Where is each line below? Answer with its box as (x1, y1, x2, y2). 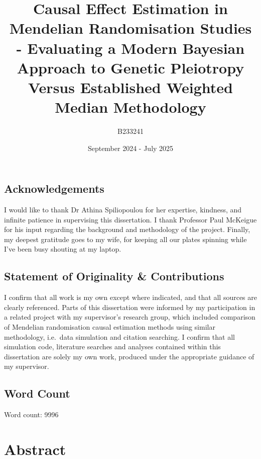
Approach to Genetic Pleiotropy (17, 57, 244, 78)
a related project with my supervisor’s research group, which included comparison (4, 312, 255, 322)
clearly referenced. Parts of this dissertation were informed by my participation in (4, 301, 255, 312)
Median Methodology (55, 97, 206, 117)
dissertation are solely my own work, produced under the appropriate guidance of (4, 351, 254, 361)
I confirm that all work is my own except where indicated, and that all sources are (4, 292, 257, 302)
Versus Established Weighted (28, 76, 233, 97)
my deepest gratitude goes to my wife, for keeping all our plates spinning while (4, 234, 247, 244)
